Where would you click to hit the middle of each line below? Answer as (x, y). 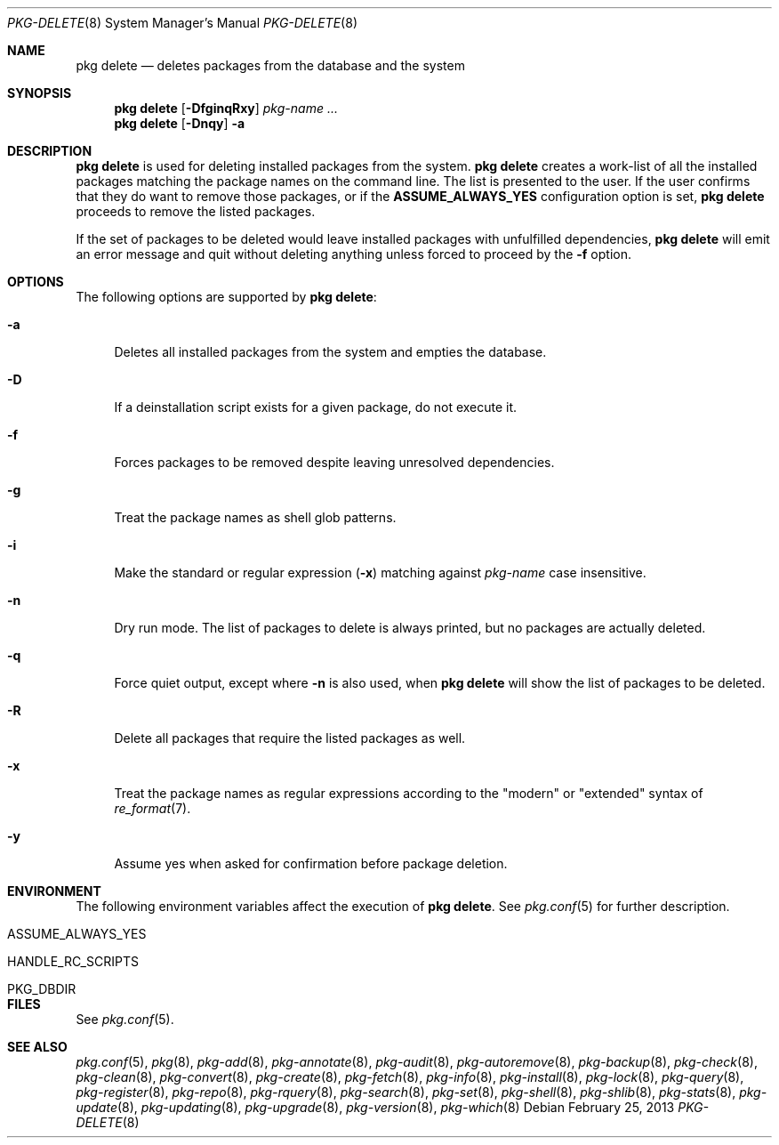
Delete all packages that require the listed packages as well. (290, 738)
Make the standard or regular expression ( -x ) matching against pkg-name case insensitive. (380, 572)
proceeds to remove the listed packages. (196, 211)
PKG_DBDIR (42, 989)
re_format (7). (153, 808)
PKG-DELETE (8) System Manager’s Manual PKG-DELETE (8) (182, 23)
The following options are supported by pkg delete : (226, 297)
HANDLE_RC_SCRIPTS (73, 961)
